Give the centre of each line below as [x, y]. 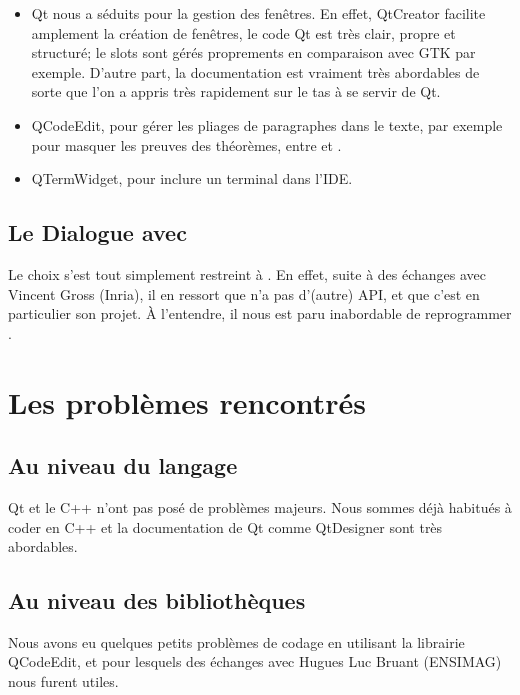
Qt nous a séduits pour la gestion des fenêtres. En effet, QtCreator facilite [258, 13]
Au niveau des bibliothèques [157, 600]
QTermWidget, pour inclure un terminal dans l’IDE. [192, 178]
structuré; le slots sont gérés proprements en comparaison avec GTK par [253, 52]
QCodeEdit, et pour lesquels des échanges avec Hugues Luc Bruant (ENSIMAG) [255, 661]
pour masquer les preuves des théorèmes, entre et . [186, 144]
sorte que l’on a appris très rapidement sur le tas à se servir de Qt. [236, 91]
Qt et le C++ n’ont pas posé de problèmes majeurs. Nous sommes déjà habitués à [260, 506]
